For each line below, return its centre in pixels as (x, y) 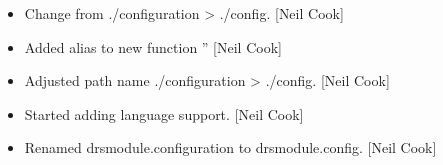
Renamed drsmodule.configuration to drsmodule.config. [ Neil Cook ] (230, 147)
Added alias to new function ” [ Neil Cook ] (153, 46)
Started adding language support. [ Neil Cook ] (164, 113)
